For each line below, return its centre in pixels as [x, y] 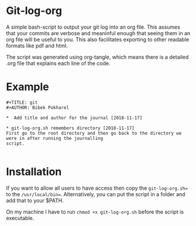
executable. [20, 218]
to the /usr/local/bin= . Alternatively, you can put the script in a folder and [96, 194]
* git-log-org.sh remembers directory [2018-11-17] [70, 128]
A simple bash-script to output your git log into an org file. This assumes [93, 27]
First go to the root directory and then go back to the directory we [94, 133]
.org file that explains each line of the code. [58, 63]
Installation [34, 172]
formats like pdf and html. [37, 46]
